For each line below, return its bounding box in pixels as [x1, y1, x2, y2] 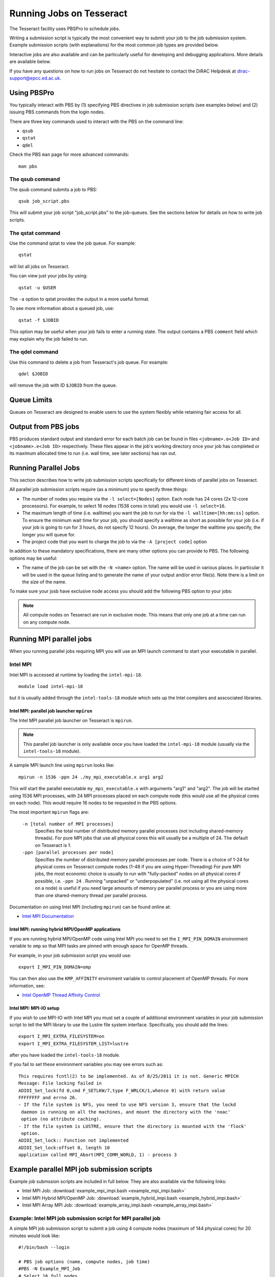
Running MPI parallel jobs [9, 635, 92, 644]
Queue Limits [9, 396, 53, 405]
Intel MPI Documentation [22, 913, 74, 919]
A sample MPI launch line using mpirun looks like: [9, 762, 115, 768]
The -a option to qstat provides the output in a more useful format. [9, 296, 150, 302]
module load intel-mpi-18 [18, 683, 84, 689]
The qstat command [9, 229, 61, 237]
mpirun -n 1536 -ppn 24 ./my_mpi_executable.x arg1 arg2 [18, 774, 164, 780]
